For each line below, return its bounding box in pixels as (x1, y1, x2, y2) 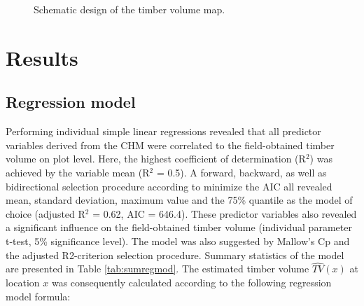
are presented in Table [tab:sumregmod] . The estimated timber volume (6, 261, 309, 276)
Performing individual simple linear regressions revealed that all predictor (6, 124, 321, 139)
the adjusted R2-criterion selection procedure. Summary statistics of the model (6, 247, 344, 262)
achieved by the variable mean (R (6, 165, 150, 179)
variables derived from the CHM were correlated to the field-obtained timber (6, 137, 335, 152)
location (6, 274, 40, 289)
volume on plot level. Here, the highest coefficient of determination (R (6, 151, 306, 166)
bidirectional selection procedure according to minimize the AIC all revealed (6, 179, 332, 193)
